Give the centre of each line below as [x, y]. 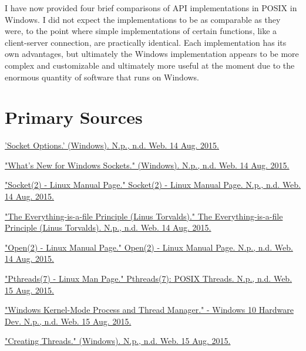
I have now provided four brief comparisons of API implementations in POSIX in [151, 8]
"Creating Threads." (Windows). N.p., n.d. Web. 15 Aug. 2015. [118, 341]
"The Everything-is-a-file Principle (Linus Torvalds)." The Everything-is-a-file [144, 216]
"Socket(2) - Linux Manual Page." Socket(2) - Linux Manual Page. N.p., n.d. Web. [153, 185]
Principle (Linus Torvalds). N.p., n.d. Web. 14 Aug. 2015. [108, 227]
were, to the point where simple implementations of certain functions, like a [141, 31]
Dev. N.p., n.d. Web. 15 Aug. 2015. [68, 321]
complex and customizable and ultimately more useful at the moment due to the [150, 65]
